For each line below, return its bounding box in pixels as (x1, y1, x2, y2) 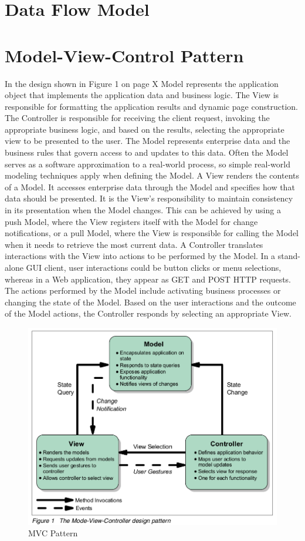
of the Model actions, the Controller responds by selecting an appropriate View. (5, 307, 292, 320)
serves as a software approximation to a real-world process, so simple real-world (5, 157, 290, 170)
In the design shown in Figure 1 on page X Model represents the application (5, 77, 279, 89)
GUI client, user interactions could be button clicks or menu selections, (26, 261, 282, 273)
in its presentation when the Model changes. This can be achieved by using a (5, 204, 281, 216)
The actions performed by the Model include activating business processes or (5, 284, 281, 297)
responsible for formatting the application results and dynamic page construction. (5, 100, 298, 112)
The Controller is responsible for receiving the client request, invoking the (5, 112, 270, 124)
